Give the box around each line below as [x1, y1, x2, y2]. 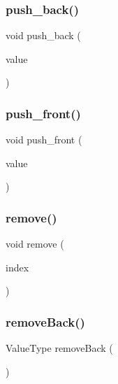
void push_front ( [6, 132, 82, 147]
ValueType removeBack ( [6, 341, 113, 355]
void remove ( [6, 236, 64, 251]
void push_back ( [6, 28, 81, 43]
